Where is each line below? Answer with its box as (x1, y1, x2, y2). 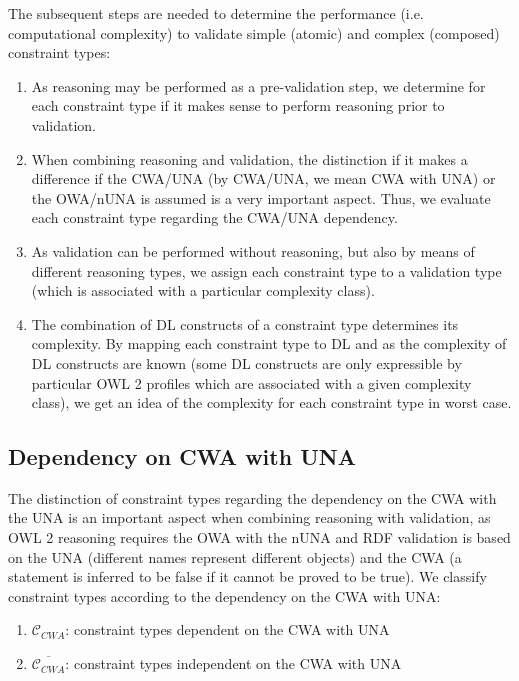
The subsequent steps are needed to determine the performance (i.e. (8, 3, 424, 23)
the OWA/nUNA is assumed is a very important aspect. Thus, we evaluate (31, 187, 491, 208)
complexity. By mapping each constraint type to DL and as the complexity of (31, 333, 507, 354)
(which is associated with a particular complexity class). (31, 280, 375, 301)
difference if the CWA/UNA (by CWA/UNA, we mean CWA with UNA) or (31, 168, 496, 189)
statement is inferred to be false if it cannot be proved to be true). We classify (8, 566, 487, 587)
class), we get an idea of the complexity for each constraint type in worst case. (31, 392, 512, 413)
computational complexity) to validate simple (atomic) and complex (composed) (8, 22, 500, 43)
